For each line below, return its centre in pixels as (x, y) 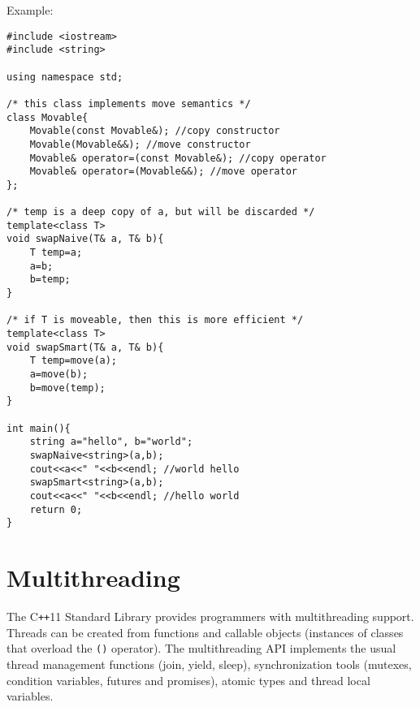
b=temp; (50, 280)
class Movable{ (48, 117)
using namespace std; (65, 77)
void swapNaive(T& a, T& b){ (85, 239)
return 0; (56, 509)
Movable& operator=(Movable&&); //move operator (163, 172)
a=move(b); (59, 374)
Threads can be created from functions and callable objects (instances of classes (205, 632)
